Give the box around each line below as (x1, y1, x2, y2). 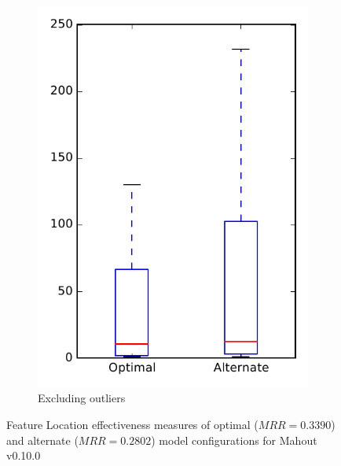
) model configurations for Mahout (151, 431, 317, 448)
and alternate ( (6, 431, 79, 448)
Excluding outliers (38, 390, 126, 406)
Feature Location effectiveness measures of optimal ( (6, 416, 258, 432)
